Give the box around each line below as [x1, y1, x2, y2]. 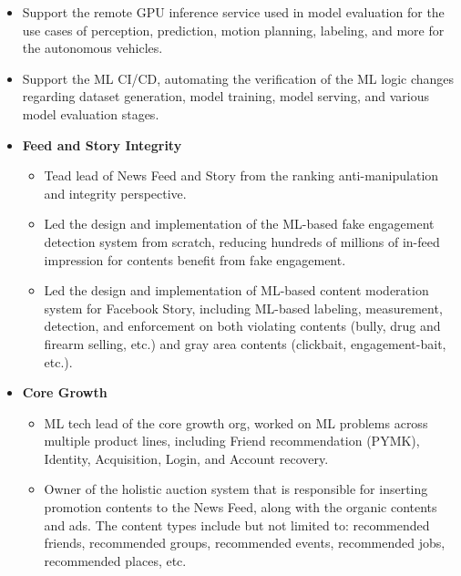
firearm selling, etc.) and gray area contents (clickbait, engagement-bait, [44, 334, 446, 353]
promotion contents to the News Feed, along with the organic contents [44, 498, 437, 517]
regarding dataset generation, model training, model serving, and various [22, 87, 429, 106]
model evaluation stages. [22, 104, 159, 123]
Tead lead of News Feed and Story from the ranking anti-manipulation [44, 166, 439, 185]
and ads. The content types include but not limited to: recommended [44, 515, 430, 534]
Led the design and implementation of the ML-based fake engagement [44, 214, 435, 233]
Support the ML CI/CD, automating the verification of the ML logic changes [22, 68, 455, 87]
